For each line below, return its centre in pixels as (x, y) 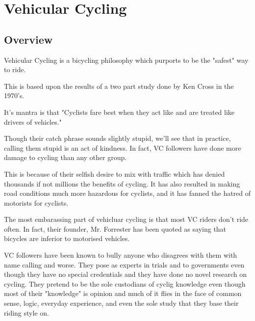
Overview (28, 39)
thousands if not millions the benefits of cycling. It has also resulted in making (122, 183)
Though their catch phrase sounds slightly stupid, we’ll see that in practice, (117, 138)
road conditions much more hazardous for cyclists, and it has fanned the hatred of (127, 193)
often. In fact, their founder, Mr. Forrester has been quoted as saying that (115, 228)
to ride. (15, 69)
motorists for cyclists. (36, 202)
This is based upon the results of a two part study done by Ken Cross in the (119, 86)
